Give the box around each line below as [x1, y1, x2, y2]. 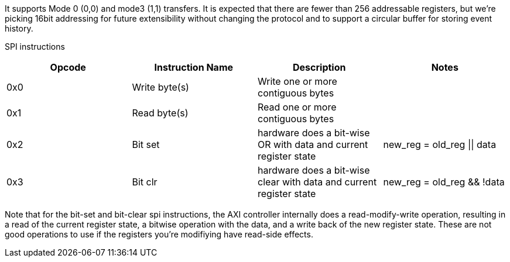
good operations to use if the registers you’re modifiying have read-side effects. [5, 229, 313, 239]
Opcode [50, 61, 86, 73]
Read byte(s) [132, 107, 189, 119]
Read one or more [258, 101, 337, 113]
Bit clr [132, 176, 158, 188]
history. [5, 23, 33, 33]
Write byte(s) [132, 81, 189, 93]
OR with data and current [258, 139, 368, 150]
